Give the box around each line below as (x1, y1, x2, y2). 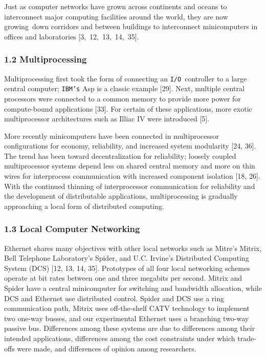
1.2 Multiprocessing (4, 53, 87, 66)
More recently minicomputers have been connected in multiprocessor (4, 130, 219, 141)
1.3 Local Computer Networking (4, 222, 140, 235)
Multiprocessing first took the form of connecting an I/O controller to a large (4, 73, 247, 83)
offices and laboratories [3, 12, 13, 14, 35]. (4, 31, 139, 41)
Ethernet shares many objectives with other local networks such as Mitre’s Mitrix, (4, 242, 262, 253)
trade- (237, 333, 256, 343)
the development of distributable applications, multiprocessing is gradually (4, 191, 238, 201)
